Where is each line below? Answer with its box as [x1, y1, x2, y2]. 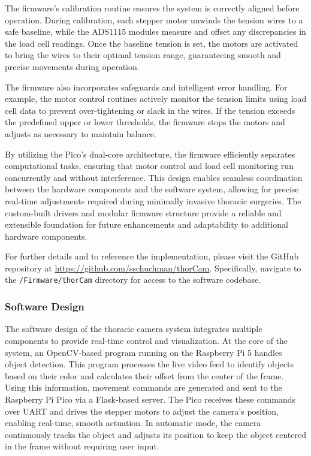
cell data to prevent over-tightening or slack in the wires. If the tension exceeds [5, 104, 295, 116]
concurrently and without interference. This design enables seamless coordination [5, 171, 303, 183]
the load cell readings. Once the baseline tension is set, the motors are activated [5, 37, 298, 49]
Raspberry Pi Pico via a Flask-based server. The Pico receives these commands [5, 392, 296, 405]
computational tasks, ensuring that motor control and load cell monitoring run [5, 159, 294, 172]
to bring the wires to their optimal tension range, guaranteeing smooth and [5, 49, 281, 61]
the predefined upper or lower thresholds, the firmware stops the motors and [5, 116, 285, 128]
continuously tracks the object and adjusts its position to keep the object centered [5, 428, 306, 440]
